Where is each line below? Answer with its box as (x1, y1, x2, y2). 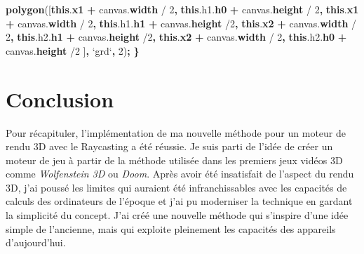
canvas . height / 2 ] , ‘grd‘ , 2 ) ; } (6, 43, 140, 58)
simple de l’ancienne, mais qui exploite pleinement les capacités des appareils (6, 221, 336, 236)
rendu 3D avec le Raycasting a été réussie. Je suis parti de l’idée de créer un (6, 139, 333, 154)
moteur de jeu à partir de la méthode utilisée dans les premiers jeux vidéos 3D (6, 152, 343, 167)
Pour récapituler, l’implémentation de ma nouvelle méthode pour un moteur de (6, 125, 346, 140)
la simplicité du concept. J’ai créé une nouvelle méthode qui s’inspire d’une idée (6, 208, 349, 222)
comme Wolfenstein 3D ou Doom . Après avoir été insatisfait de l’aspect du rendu (6, 166, 354, 181)
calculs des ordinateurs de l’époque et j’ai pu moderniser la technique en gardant (6, 194, 353, 208)
